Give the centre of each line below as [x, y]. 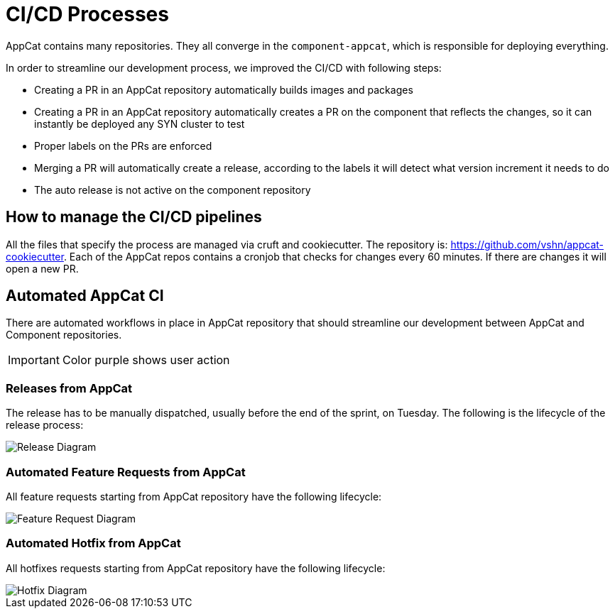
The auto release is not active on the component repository [173, 190]
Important [34, 360]
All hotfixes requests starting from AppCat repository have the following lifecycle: [196, 568]
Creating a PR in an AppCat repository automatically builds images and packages [224, 89]
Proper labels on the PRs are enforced [123, 146]
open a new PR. [42, 268]
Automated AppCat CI [85, 296]
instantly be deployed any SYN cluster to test [140, 124]
